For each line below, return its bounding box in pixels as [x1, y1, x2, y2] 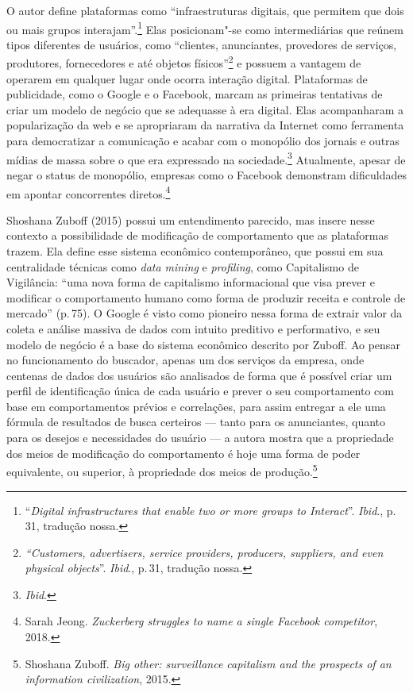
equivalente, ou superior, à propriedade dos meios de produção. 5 [6, 461, 318, 479]
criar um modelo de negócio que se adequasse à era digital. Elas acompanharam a [6, 101, 403, 117]
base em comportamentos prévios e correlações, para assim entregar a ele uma [6, 398, 386, 414]
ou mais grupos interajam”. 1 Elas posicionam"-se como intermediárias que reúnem [6, 18, 403, 37]
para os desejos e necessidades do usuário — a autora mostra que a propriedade [6, 429, 394, 446]
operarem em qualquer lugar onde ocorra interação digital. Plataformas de [6, 70, 368, 86]
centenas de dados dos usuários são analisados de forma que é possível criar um [6, 367, 392, 383]
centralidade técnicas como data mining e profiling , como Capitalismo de [6, 258, 359, 275]
